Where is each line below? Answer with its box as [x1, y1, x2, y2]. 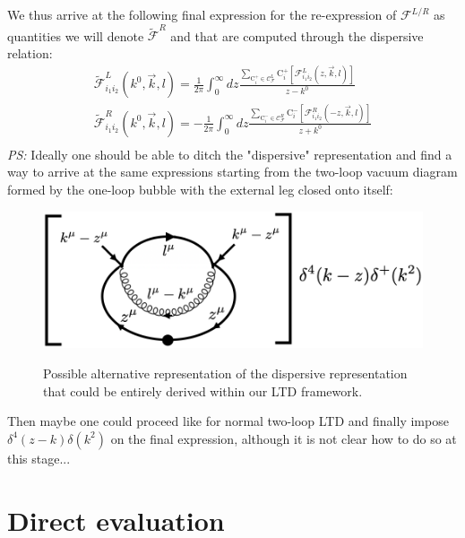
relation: [7, 43, 53, 62]
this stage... [7, 448, 71, 467]
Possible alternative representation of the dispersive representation [43, 364, 408, 382]
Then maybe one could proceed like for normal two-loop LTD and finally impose [7, 412, 449, 430]
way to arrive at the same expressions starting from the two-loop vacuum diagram [7, 162, 458, 181]
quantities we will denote [7, 26, 144, 45]
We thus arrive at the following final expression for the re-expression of [7, 5, 397, 23]
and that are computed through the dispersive [170, 26, 424, 45]
